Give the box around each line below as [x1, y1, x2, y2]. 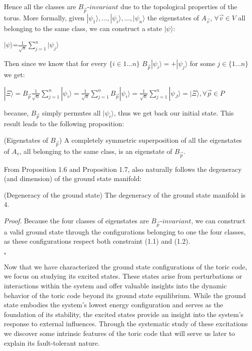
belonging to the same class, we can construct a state [4, 23, 162, 33]
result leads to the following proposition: [4, 118, 124, 129]
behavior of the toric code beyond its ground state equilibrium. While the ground [4, 290, 246, 300]
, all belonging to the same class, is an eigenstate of [19, 146, 172, 156]
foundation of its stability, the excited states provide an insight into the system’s [4, 309, 244, 319]
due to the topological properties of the [120, 1, 237, 11]
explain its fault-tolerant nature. [4, 337, 100, 348]
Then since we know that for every [4, 58, 107, 68]
